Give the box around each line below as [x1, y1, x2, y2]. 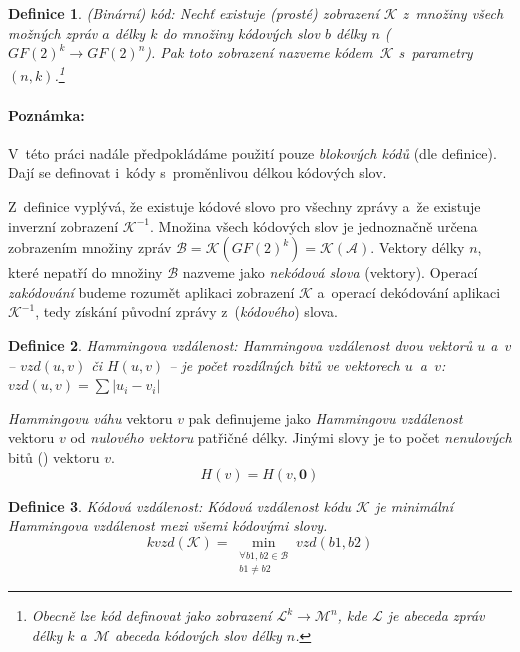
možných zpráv [8, 22, 98, 43]
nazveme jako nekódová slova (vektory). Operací [182, 262, 478, 283]
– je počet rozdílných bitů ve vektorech [169, 354, 400, 375]
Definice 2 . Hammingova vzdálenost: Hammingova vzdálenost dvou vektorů [8, 334, 473, 355]
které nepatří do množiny [8, 262, 163, 283]
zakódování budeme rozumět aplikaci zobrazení [8, 281, 295, 302]
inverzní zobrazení [8, 215, 119, 236]
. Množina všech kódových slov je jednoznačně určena [149, 215, 478, 236]
